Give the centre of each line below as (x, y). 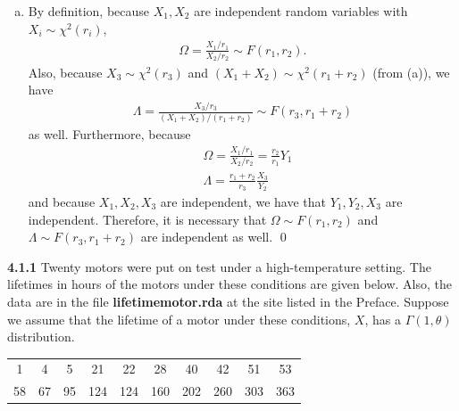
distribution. (41, 337)
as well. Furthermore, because (109, 133)
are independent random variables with (301, 11)
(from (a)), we (411, 72)
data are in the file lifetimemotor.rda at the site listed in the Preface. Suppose (228, 301)
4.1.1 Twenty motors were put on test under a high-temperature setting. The (219, 266)
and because (62, 201)
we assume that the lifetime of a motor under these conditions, (179, 319)
